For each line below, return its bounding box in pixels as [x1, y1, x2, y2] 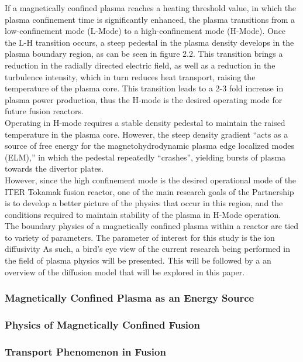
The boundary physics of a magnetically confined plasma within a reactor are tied [5, 220, 299, 232]
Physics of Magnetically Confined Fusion [5, 317, 200, 332]
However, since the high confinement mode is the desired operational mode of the [5, 173, 297, 186]
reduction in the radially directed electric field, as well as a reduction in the [5, 59, 276, 71]
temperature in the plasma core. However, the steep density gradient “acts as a [5, 128, 288, 140]
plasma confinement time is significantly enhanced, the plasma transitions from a [5, 13, 295, 25]
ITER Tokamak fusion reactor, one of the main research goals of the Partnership [5, 185, 294, 197]
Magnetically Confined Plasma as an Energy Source [5, 291, 254, 305]
